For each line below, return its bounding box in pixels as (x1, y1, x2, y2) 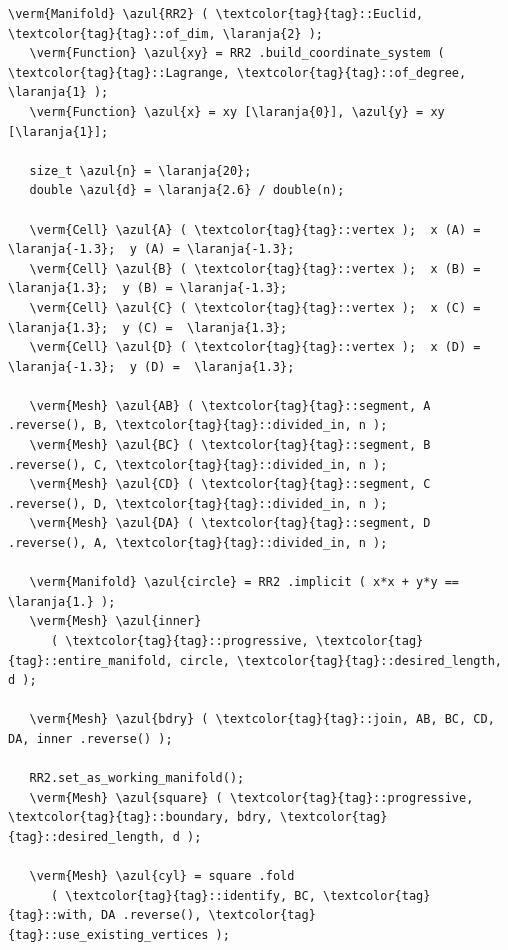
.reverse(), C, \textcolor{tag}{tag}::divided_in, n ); (8, 457, 388, 472)
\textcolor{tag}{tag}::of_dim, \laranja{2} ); (8, 26, 323, 41)
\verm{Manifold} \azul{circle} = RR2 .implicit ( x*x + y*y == (29, 575, 460, 590)
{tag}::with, (8, 908, 94, 923)
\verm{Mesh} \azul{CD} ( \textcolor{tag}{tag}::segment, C (29, 477, 431, 492)
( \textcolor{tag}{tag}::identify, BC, (50, 888, 316, 903)
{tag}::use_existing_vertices (8, 927, 209, 942)
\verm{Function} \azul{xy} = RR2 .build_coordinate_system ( (29, 46, 445, 61)
